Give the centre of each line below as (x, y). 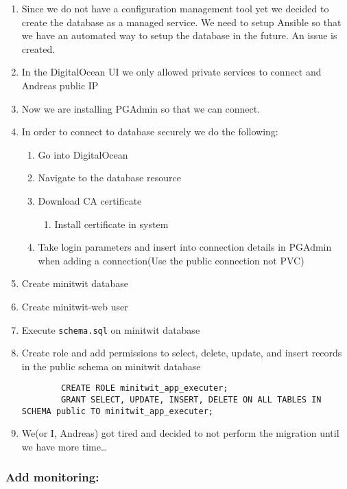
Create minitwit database (75, 283)
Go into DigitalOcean (83, 154)
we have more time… (64, 446)
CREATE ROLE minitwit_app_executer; (145, 388)
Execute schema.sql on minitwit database (111, 329)
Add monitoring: (52, 477)
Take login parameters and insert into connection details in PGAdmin (185, 247)
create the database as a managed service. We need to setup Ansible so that (181, 22)
